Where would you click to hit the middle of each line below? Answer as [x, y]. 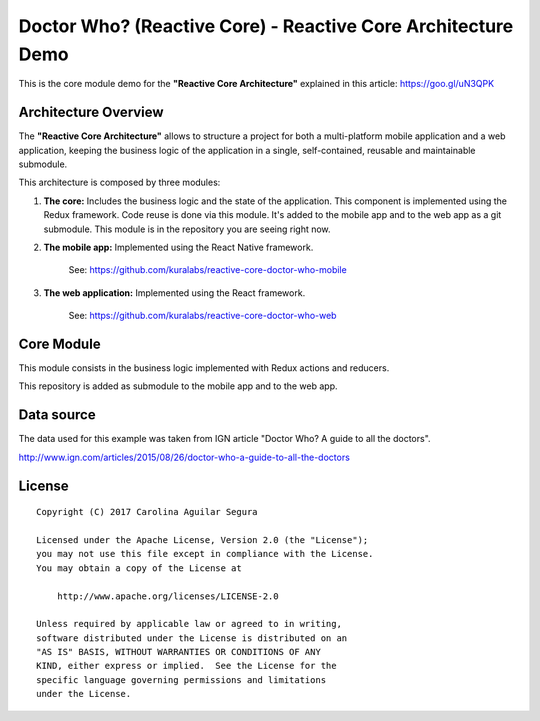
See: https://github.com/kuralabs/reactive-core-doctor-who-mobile [207, 270]
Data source [57, 415]
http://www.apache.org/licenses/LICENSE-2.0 [167, 596]
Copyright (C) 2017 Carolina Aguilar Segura [147, 512]
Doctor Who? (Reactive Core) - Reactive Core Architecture [266, 26]
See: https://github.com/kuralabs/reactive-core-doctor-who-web [202, 316]
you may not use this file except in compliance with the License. [205, 554]
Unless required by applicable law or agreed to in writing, [189, 624]
